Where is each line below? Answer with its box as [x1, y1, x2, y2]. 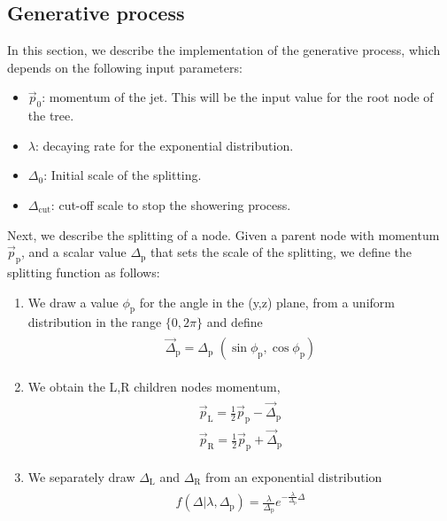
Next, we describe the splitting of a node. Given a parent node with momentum [7, 225, 440, 244]
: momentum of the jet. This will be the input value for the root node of [42, 88, 434, 106]
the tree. [27, 106, 74, 125]
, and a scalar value [21, 243, 127, 261]
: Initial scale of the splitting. [43, 166, 202, 184]
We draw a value [27, 292, 119, 311]
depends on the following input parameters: [7, 58, 243, 76]
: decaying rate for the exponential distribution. [35, 136, 294, 154]
